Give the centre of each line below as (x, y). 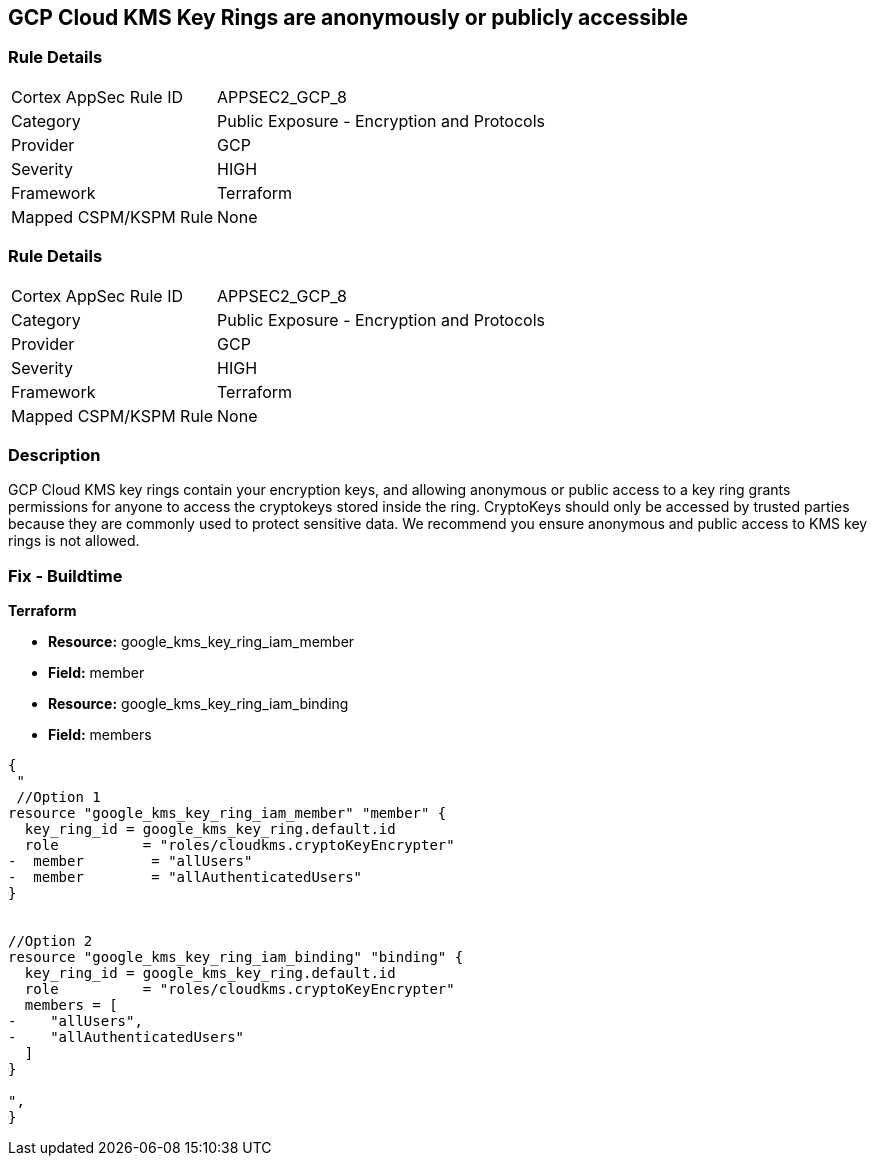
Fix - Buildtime (65, 575)
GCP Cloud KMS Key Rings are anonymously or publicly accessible (348, 17)
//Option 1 (58, 797)
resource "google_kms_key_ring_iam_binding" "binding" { (236, 957)
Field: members (100, 735)
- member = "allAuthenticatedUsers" (185, 877)
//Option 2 (50, 941)
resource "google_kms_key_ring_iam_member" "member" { (227, 813)
